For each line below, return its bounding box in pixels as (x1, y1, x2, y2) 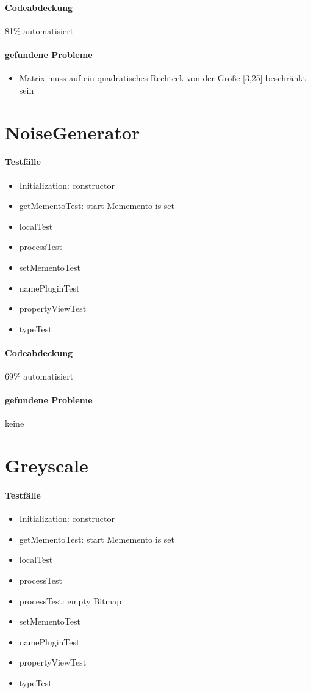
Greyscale (5, 453, 88, 478)
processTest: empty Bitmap (19, 594, 122, 607)
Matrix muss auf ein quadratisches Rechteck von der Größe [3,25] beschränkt (19, 71, 307, 84)
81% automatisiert (5, 24, 74, 37)
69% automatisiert (5, 370, 74, 383)
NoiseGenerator (5, 119, 140, 144)
